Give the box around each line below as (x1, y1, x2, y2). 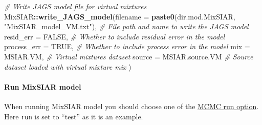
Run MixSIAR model (4, 81, 81, 92)
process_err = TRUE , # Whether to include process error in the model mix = (4, 41, 250, 52)
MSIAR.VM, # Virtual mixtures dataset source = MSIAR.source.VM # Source (4, 51, 253, 61)
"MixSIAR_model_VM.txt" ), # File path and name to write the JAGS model (4, 21, 249, 32)
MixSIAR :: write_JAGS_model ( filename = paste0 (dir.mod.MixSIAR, (4, 11, 235, 22)
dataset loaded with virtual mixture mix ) (4, 61, 132, 72)
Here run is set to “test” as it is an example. (4, 111, 143, 121)
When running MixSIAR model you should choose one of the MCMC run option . (4, 100, 259, 111)
